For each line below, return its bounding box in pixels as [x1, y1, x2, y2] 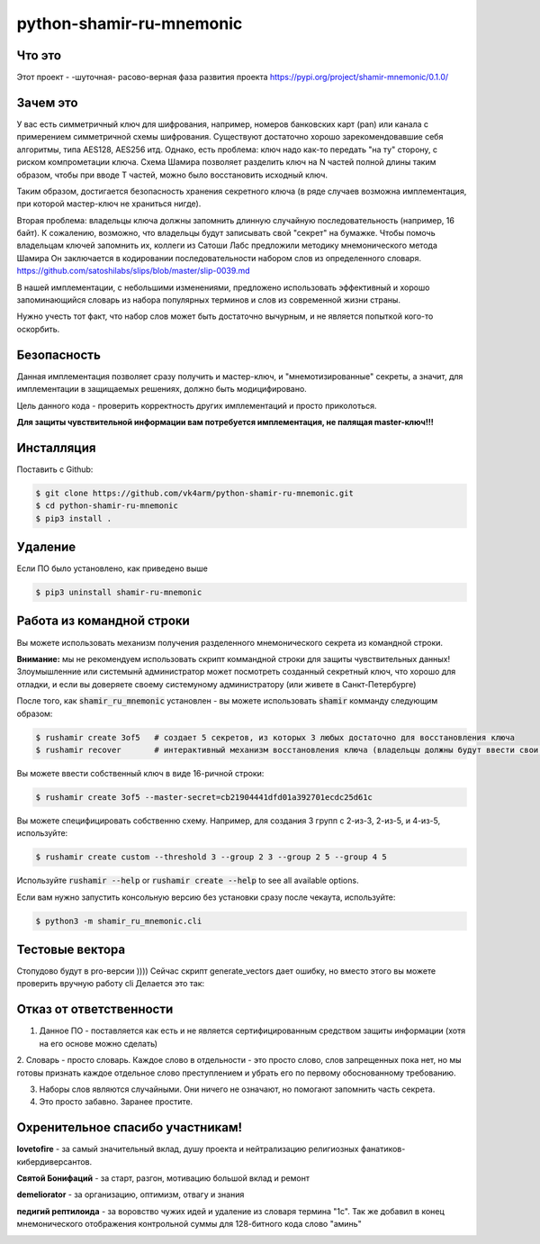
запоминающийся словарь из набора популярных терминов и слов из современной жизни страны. [16, 295, 400, 305]
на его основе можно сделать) [39, 1038, 157, 1049]
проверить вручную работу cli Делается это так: [16, 978, 205, 989]
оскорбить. [16, 323, 60, 334]
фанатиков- [360, 1144, 406, 1155]
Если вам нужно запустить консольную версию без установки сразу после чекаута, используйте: [16, 892, 396, 903]
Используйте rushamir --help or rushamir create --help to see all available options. [16, 875, 359, 886]
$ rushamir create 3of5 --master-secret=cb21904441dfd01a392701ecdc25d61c [35, 792, 373, 802]
